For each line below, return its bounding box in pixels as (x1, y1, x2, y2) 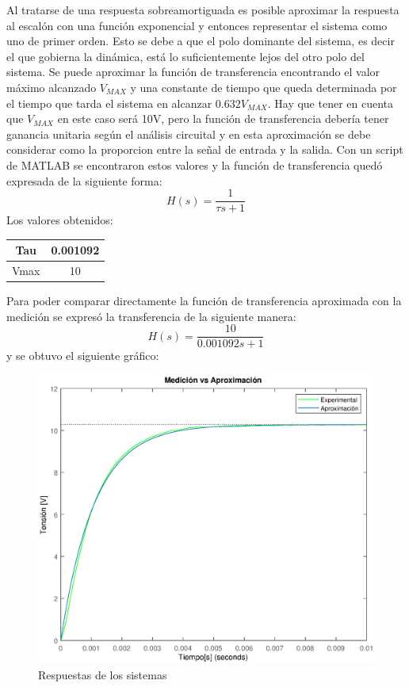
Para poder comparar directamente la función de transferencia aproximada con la (6, 292, 402, 309)
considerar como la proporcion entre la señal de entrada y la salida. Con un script (6, 141, 403, 158)
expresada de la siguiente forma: (6, 172, 162, 189)
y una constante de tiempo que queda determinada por (130, 78, 397, 95)
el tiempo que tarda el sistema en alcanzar (6, 94, 212, 111)
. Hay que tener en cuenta (267, 94, 394, 111)
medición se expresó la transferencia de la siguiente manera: (6, 308, 296, 324)
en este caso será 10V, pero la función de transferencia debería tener (57, 110, 389, 127)
